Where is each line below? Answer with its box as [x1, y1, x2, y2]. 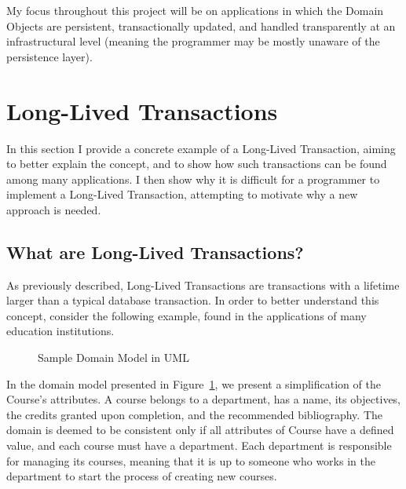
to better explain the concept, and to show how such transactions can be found [6, 155, 387, 172]
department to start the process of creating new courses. [6, 468, 277, 484]
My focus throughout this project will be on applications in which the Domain [6, 2, 384, 18]
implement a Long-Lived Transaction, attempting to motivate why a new [6, 186, 358, 203]
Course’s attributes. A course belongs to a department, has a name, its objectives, [6, 391, 401, 407]
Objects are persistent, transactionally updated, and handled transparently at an [6, 17, 396, 34]
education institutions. [6, 323, 115, 339]
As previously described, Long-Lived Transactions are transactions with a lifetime [6, 276, 400, 293]
